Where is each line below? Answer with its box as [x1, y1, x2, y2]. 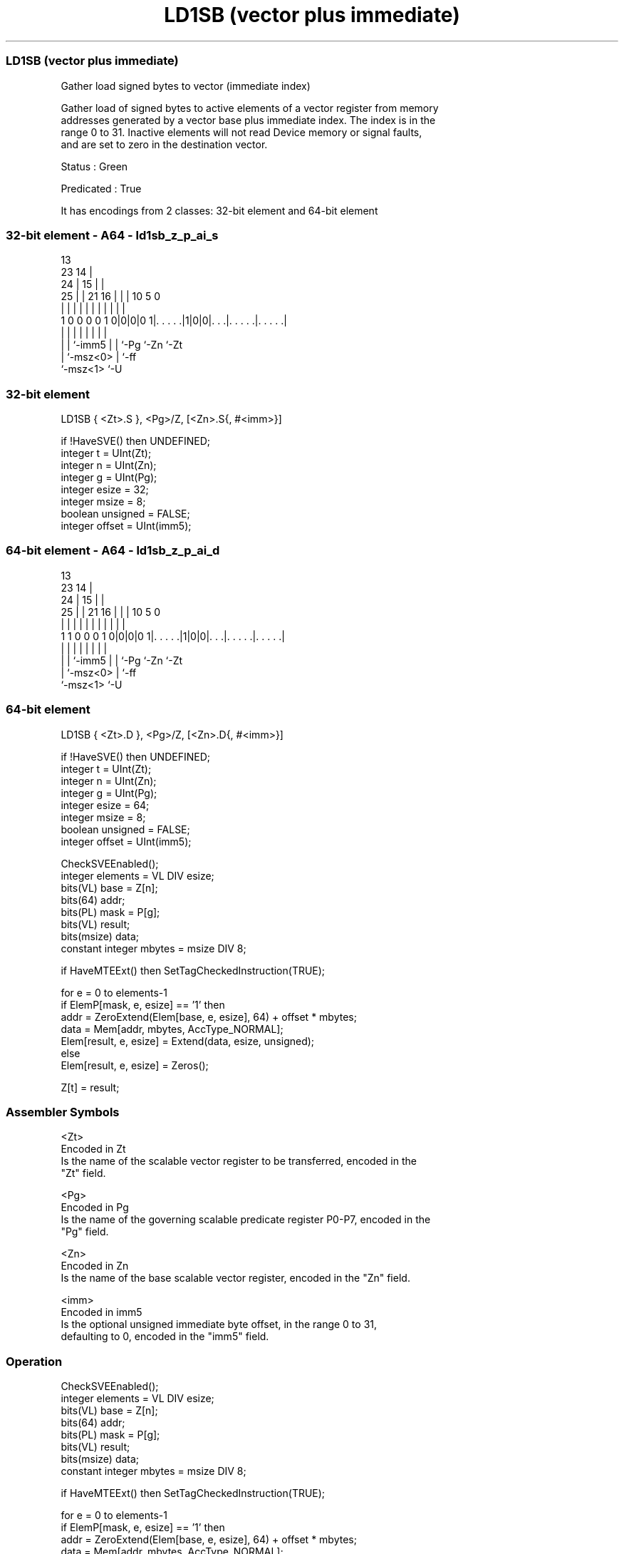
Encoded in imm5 [61, 1306, 142, 1319]
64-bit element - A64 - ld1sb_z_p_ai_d [6, 543, 220, 558]
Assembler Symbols [6, 1104, 120, 1119]
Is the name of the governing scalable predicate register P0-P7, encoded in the [61, 1213, 431, 1226]
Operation [6, 1354, 63, 1369]
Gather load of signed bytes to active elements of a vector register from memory [61, 101, 439, 114]
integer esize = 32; [61, 483, 149, 495]
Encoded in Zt [61, 1143, 126, 1156]
